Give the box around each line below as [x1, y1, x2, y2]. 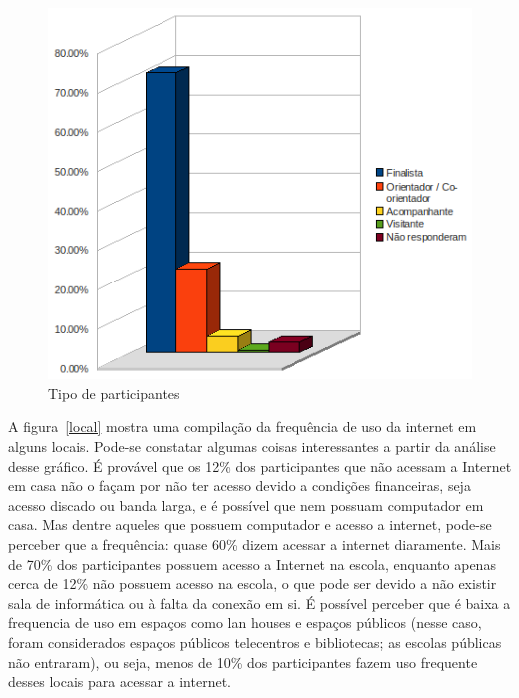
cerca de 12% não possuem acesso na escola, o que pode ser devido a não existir [8, 573, 497, 594]
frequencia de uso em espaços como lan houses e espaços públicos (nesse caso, [8, 612, 482, 633]
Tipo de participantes [48, 382, 180, 403]
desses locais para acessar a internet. [8, 671, 231, 692]
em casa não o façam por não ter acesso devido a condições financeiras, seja [8, 475, 471, 496]
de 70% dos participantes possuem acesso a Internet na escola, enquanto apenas [8, 553, 496, 574]
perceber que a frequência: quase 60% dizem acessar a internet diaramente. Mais [8, 533, 501, 554]
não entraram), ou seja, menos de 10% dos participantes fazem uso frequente [8, 651, 478, 672]
